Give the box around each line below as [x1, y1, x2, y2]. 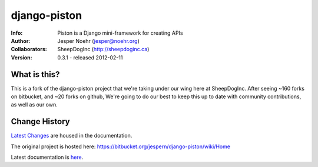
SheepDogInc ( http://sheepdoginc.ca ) [57, 46, 150, 53]
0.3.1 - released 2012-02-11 [57, 54, 123, 61]
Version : [11, 54, 32, 61]
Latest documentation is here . [11, 153, 84, 161]
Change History [11, 116, 70, 126]
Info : [11, 29, 23, 36]
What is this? [11, 69, 60, 79]
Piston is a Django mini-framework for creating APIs [57, 29, 183, 36]
